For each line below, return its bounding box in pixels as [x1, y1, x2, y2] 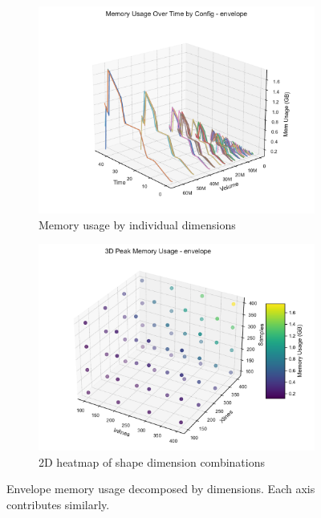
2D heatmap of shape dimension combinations [39, 453, 265, 470]
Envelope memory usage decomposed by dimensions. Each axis [6, 480, 315, 497]
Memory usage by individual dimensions [39, 216, 236, 233]
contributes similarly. [6, 496, 110, 512]
